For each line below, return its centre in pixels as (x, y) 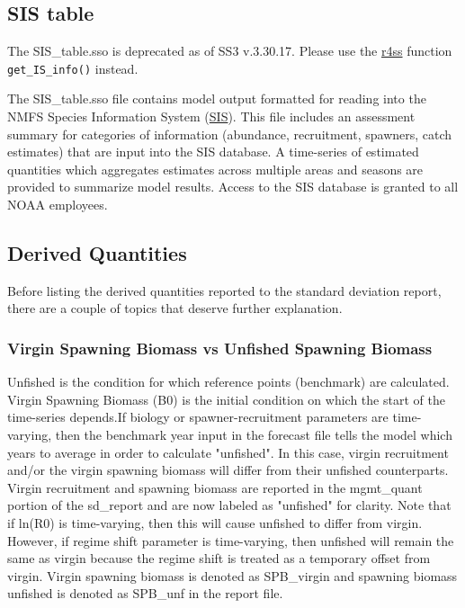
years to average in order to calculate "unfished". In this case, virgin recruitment (228, 452)
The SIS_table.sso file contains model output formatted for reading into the (217, 98)
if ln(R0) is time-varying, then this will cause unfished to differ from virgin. (215, 522)
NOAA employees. (58, 205)
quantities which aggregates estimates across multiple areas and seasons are (215, 169)
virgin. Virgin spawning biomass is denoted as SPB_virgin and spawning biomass (232, 575)
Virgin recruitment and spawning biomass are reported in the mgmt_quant (215, 487)
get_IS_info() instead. (73, 68)
